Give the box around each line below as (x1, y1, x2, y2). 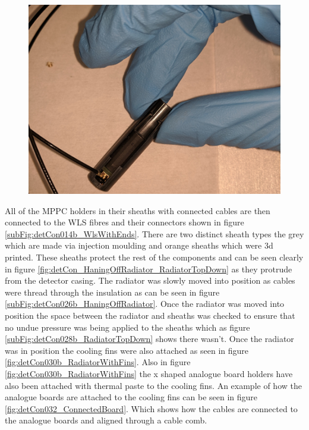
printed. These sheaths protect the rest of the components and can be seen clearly (5, 250, 304, 263)
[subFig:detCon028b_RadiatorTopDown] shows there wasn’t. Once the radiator (5, 332, 294, 345)
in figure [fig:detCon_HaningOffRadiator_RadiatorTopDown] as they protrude (5, 262, 292, 275)
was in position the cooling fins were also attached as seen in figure (5, 344, 249, 356)
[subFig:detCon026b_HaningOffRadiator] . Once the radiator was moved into (5, 297, 285, 310)
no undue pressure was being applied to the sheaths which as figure (5, 321, 250, 333)
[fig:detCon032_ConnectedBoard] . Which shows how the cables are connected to (5, 402, 298, 415)
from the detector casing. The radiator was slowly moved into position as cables (5, 274, 295, 287)
